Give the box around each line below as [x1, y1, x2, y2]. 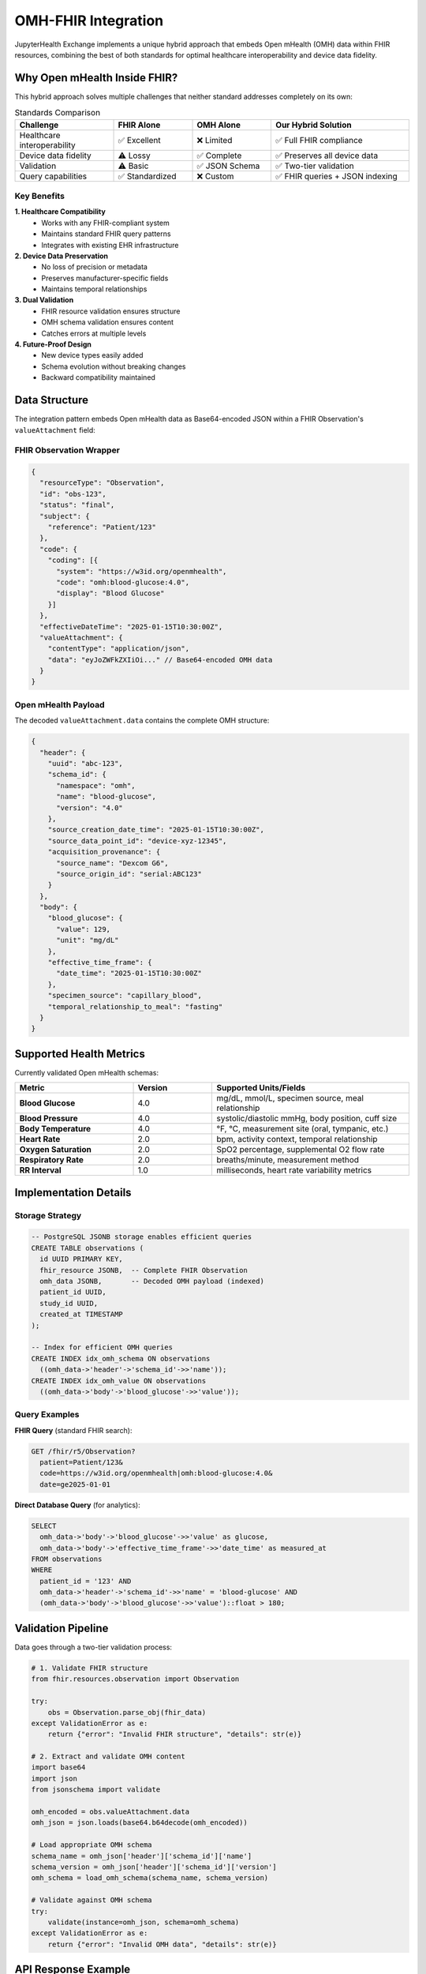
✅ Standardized [118, 171, 177, 182]
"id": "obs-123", [39, 490, 106, 498]
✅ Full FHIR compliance [275, 134, 363, 145]
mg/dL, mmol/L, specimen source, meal [216, 1093, 364, 1104]
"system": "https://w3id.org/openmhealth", [56, 567, 227, 576]
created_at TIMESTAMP [39, 1310, 124, 1319]
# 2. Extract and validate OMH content [31, 1752, 185, 1761]
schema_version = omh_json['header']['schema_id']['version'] [31, 1863, 277, 1871]
